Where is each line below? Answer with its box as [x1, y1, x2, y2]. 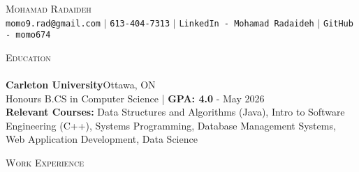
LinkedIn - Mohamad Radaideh [179, 18, 314, 29]
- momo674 [6, 30, 51, 40]
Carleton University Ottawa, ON [6, 77, 156, 92]
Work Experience [6, 155, 84, 170]
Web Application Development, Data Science [6, 132, 198, 146]
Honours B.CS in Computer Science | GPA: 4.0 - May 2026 [6, 91, 265, 105]
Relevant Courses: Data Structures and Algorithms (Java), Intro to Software [6, 104, 345, 119]
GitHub [323, 18, 353, 29]
